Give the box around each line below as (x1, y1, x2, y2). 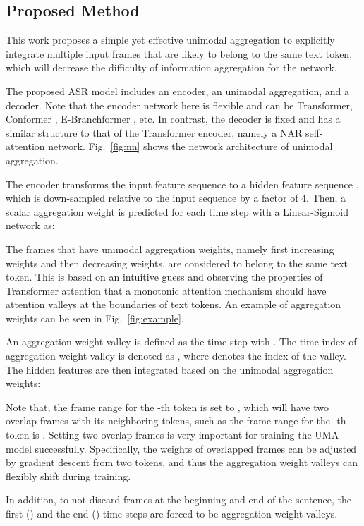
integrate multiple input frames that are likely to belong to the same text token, (6, 46, 353, 61)
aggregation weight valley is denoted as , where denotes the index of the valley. (6, 348, 346, 363)
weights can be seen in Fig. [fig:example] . (6, 310, 184, 325)
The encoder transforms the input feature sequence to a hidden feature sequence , (6, 176, 359, 191)
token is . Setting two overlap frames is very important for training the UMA (6, 427, 339, 442)
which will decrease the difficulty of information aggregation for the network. (6, 60, 337, 75)
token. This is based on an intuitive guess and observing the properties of (6, 269, 323, 284)
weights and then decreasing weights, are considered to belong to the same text (6, 255, 348, 270)
